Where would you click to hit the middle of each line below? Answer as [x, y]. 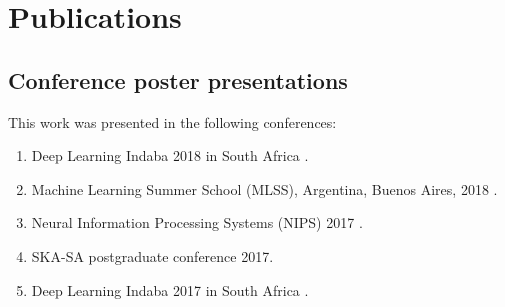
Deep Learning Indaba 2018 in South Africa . [170, 155]
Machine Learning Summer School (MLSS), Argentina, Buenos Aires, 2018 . [264, 188]
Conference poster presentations [178, 79]
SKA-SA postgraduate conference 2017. [152, 255]
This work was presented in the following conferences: [172, 121]
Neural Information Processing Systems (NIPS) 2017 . [197, 222]
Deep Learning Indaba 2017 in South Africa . [170, 289]
